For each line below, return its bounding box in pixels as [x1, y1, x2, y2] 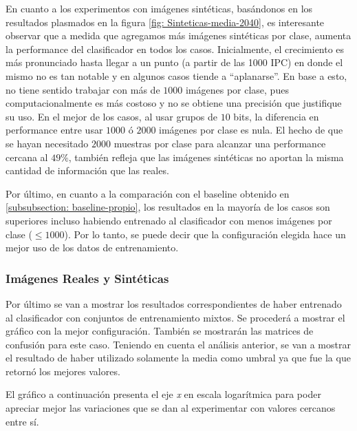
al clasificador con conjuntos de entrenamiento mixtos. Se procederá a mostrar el [6, 310, 345, 324]
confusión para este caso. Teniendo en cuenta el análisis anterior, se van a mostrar [6, 337, 351, 351]
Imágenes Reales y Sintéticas [6, 269, 169, 286]
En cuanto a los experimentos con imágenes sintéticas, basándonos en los [6, 1, 313, 15]
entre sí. [6, 414, 39, 428]
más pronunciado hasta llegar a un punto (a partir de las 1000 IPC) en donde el [6, 55, 343, 70]
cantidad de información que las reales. [6, 163, 169, 178]
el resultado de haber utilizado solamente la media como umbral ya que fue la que [6, 350, 351, 365]
